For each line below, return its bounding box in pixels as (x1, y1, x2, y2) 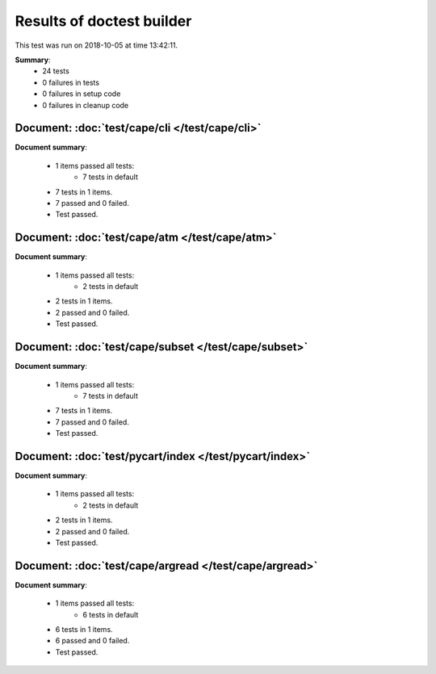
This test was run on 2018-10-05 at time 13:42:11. (15, 40, 178, 50)
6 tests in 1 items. (55, 625, 113, 634)
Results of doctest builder (15, 12, 192, 30)
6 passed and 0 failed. (55, 636, 130, 646)
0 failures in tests (42, 77, 100, 87)
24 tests (42, 66, 70, 76)
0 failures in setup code (42, 89, 121, 98)
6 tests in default (82, 609, 139, 619)
